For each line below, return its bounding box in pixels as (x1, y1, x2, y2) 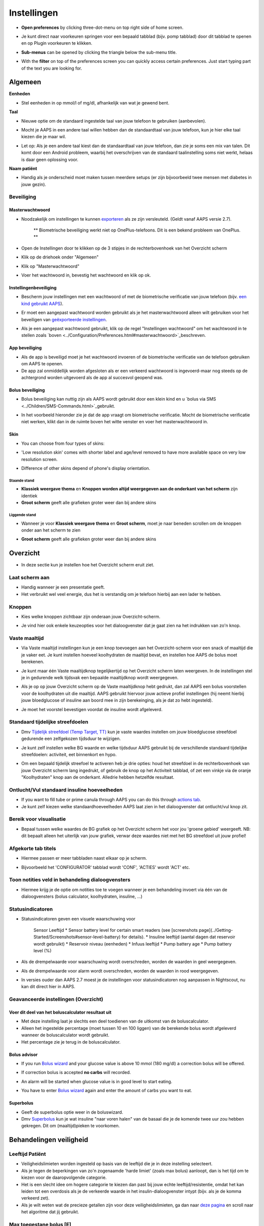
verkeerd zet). (21, 1195, 50, 1201)
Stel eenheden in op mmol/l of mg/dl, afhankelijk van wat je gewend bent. (21, 100, 170, 105)
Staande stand (9, 478, 34, 483)
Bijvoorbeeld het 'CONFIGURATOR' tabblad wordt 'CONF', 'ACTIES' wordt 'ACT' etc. (21, 864, 190, 870)
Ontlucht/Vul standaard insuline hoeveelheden (9, 786, 123, 793)
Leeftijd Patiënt (9, 1150, 46, 1157)
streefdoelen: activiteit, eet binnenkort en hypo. (21, 751, 117, 757)
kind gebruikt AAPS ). (21, 301, 64, 306)
